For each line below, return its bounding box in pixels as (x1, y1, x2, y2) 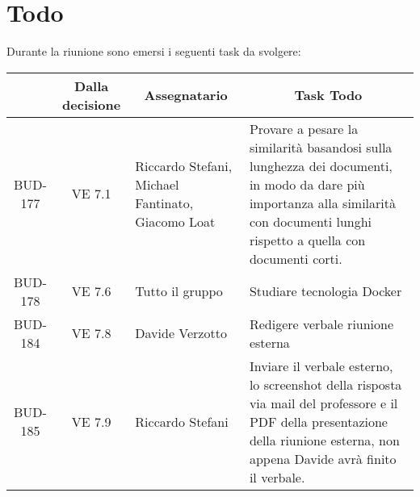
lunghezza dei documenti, (249, 156, 393, 175)
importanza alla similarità (249, 193, 397, 212)
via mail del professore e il (249, 393, 398, 412)
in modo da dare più (249, 174, 365, 194)
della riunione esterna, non (249, 430, 400, 449)
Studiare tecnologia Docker (249, 282, 402, 301)
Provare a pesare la (249, 119, 359, 138)
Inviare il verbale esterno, (249, 356, 393, 375)
